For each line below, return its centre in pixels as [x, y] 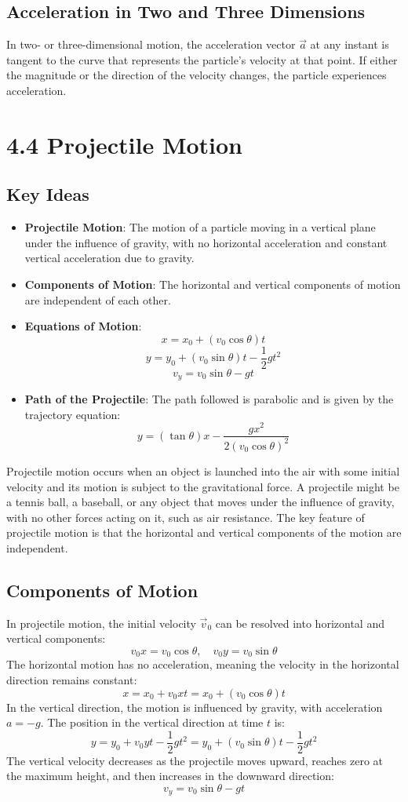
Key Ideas [48, 194]
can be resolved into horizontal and [300, 623]
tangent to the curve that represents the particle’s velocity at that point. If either [202, 59]
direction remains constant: [72, 679]
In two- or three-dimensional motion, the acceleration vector [151, 44]
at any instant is [350, 44]
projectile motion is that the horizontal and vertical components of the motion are [204, 532]
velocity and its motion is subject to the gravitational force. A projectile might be [203, 486]
